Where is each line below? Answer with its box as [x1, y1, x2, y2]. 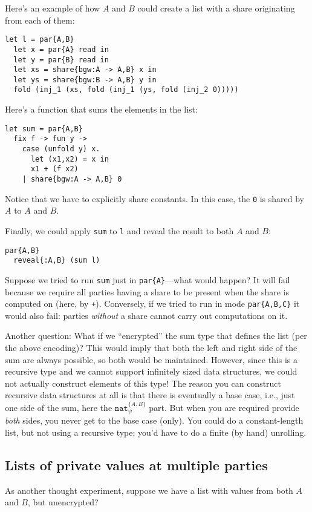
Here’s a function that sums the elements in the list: [5, 103, 198, 116]
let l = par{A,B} [5, 35, 74, 44]
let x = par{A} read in [13, 45, 109, 54]
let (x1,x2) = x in [30, 154, 109, 163]
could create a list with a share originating [137, 2, 295, 14]
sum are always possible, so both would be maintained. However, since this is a [5, 353, 298, 366]
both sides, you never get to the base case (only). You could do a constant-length [5, 414, 304, 427]
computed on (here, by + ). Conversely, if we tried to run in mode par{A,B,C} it [5, 297, 300, 310]
